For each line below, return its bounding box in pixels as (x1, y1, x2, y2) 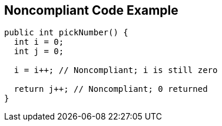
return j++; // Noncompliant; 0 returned (14, 84, 208, 94)
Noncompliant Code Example (4, 3, 178, 18)
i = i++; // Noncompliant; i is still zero (14, 65, 218, 75)
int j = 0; (14, 47, 64, 57)
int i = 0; (14, 37, 64, 47)
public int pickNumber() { (4, 28, 128, 38)
